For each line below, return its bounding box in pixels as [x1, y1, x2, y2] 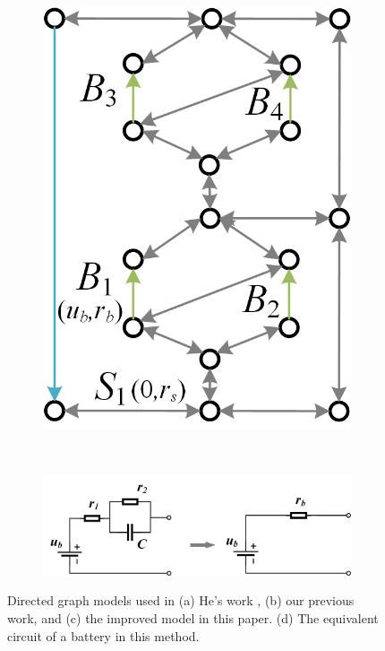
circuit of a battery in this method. [7, 626, 200, 645]
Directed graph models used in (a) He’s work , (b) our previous [7, 591, 355, 610]
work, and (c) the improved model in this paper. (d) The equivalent [7, 608, 379, 627]
